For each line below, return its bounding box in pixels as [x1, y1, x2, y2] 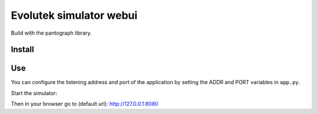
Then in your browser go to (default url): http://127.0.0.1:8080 [11, 100, 158, 108]
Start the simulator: [11, 89, 58, 96]
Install [11, 45, 35, 55]
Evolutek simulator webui [11, 9, 138, 22]
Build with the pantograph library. [11, 29, 92, 36]
